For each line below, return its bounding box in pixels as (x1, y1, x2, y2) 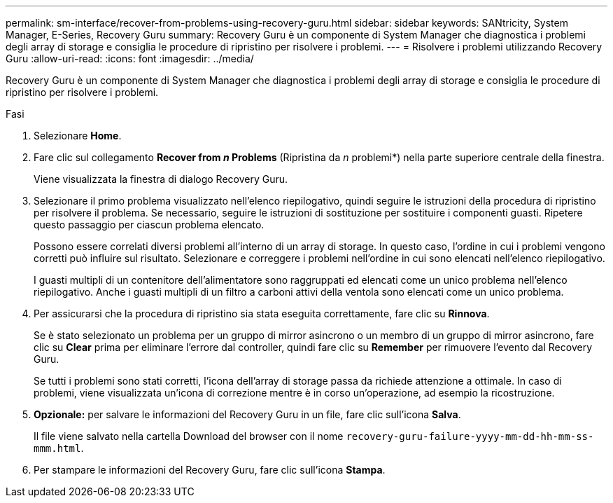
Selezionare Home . (34, 130, 122, 142)
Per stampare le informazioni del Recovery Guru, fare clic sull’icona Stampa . (34, 464, 386, 476)
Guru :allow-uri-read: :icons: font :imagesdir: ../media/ (6, 53, 254, 64)
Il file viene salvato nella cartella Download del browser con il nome (34, 430, 344, 442)
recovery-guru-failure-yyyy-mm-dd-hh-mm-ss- (346, 431, 594, 442)
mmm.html (34, 443, 81, 454)
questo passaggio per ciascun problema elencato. (34, 219, 265, 230)
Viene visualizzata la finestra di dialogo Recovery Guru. (34, 173, 288, 185)
